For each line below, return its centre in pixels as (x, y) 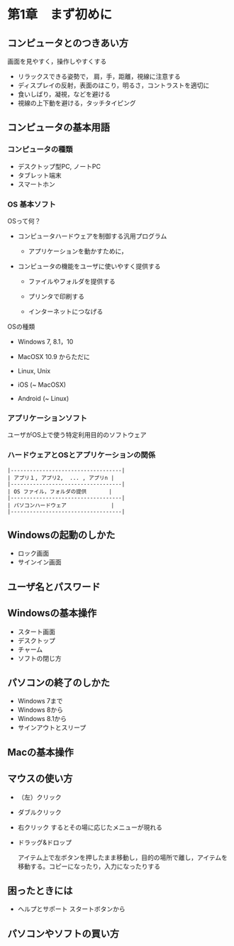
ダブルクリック (39, 812)
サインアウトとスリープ (52, 727)
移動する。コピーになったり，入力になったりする (89, 866)
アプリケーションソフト (47, 418)
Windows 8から (40, 710)
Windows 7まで (40, 701)
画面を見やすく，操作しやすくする (57, 61)
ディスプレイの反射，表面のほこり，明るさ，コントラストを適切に (113, 85)
